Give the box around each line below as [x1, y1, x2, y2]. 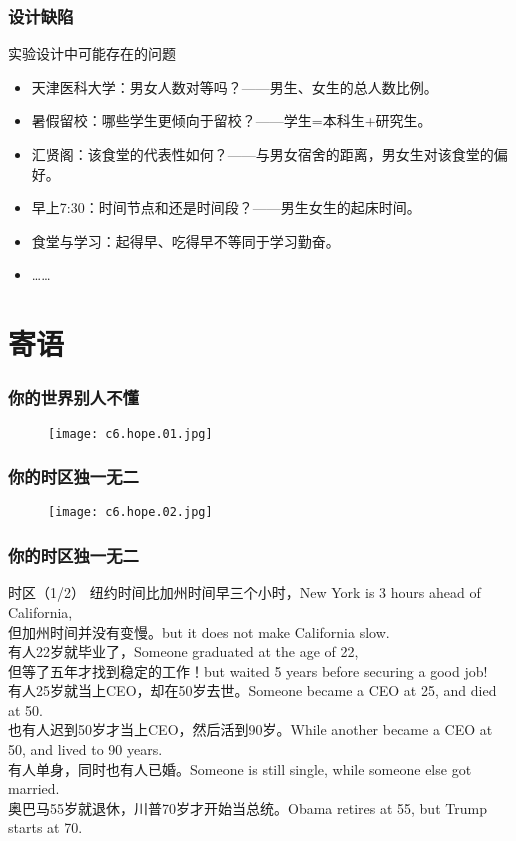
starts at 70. [8, 817, 83, 838]
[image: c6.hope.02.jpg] [48, 505, 213, 520]
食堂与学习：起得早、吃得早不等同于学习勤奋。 [31, 230, 340, 251]
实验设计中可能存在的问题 [8, 43, 176, 64]
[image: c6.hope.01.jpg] [48, 426, 213, 441]
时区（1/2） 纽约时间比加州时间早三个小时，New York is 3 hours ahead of [8, 582, 481, 603]
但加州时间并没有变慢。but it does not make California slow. [8, 621, 390, 642]
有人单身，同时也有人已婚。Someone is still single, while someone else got [8, 758, 472, 779]
